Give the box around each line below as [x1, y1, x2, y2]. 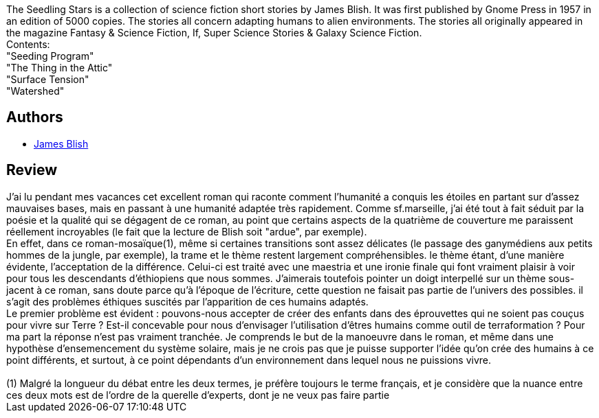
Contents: [6, 38, 50, 50]
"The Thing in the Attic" [6, 62, 113, 73]
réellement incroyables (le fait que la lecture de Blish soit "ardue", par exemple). [6, 225, 367, 237]
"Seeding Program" [6, 50, 94, 62]
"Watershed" [6, 85, 65, 97]
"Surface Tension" [6, 73, 89, 85]
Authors [6, 108, 63, 126]
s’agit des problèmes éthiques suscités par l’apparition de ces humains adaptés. [6, 295, 369, 307]
